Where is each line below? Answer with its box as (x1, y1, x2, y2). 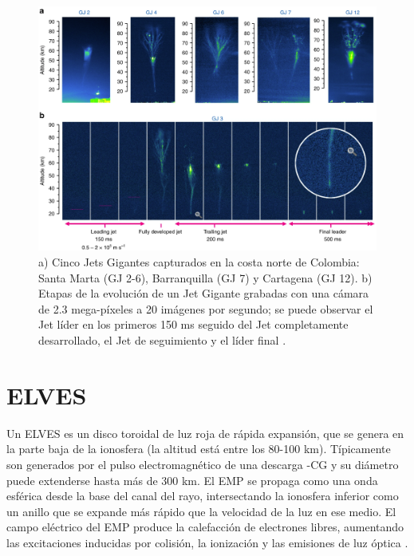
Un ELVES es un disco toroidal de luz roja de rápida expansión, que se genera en (6, 424, 404, 441)
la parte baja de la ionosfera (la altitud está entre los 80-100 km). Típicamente (6, 440, 391, 457)
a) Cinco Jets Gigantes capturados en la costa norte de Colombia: (38, 254, 360, 270)
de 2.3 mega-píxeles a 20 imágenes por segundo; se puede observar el (38, 300, 373, 317)
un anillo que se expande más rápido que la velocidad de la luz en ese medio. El (6, 503, 396, 519)
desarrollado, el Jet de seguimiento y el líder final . (38, 332, 286, 349)
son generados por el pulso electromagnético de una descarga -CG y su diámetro (6, 455, 399, 472)
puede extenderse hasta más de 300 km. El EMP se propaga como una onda (6, 471, 378, 488)
